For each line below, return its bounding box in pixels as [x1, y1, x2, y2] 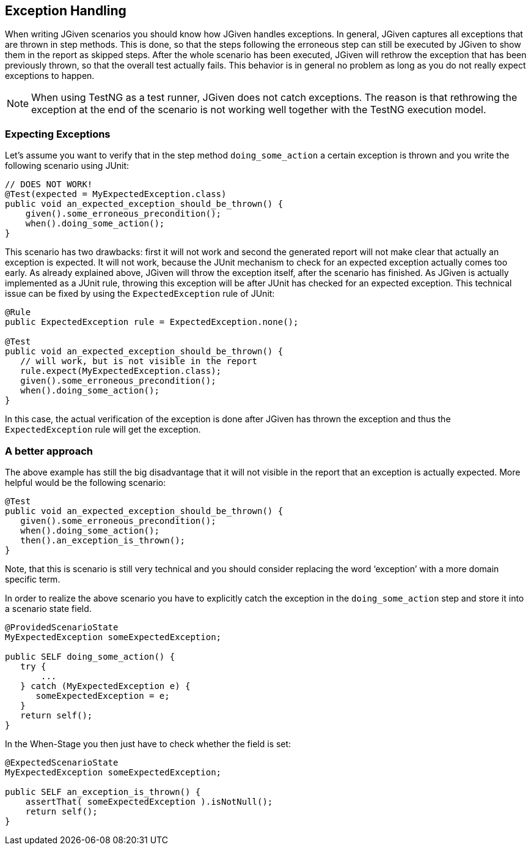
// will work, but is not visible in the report [20, 356, 258, 367]
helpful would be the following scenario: [5, 477, 166, 488]
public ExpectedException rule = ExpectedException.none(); [5, 317, 299, 327]
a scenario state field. [5, 603, 92, 614]
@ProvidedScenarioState [5, 622, 119, 632]
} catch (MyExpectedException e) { [20, 680, 191, 691]
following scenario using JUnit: [5, 160, 130, 171]
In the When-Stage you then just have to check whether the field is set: [5, 738, 291, 749]
